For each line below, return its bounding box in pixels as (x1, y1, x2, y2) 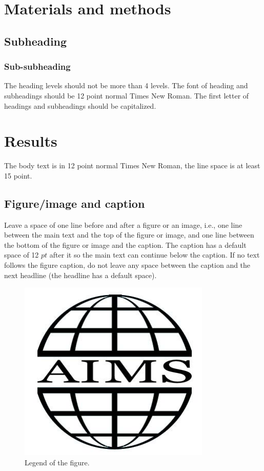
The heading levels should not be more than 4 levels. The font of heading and (4, 80, 248, 91)
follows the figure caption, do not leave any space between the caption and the (4, 260, 251, 270)
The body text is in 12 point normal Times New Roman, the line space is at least (4, 160, 260, 171)
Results (4, 130, 57, 151)
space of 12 (4, 249, 39, 260)
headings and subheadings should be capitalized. (4, 100, 156, 111)
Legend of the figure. (25, 457, 90, 467)
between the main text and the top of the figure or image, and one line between (4, 229, 254, 240)
